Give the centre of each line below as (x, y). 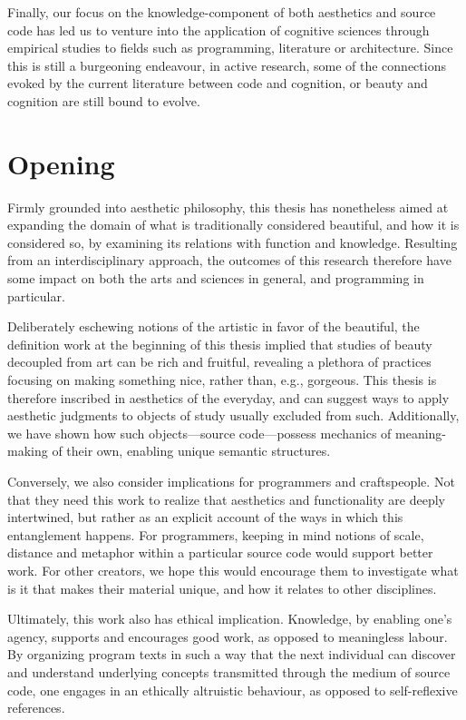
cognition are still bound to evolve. (104, 100)
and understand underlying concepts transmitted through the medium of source (229, 671)
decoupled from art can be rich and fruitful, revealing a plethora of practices (219, 362)
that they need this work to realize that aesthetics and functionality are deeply (226, 499)
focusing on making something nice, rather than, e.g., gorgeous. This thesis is (222, 380)
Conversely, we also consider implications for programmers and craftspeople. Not (231, 481)
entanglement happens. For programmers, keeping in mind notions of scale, (216, 534)
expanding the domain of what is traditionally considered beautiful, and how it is (233, 225)
